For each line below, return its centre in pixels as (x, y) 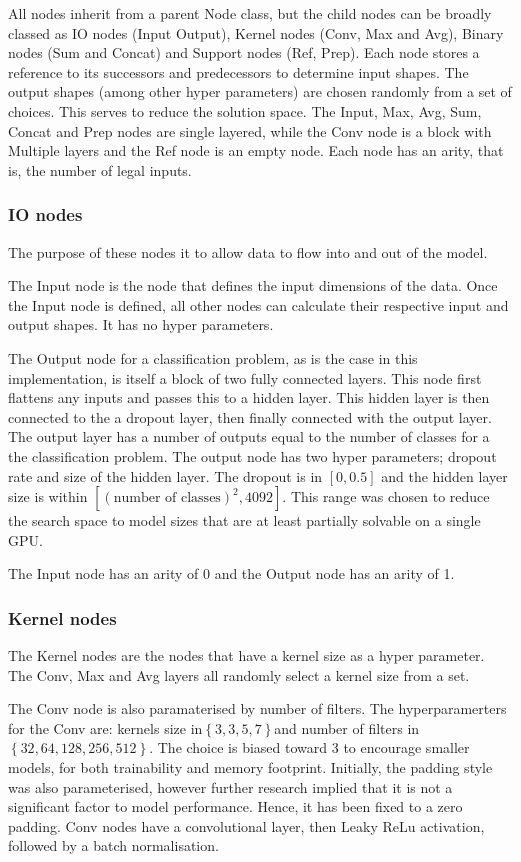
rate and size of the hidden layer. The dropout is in (165, 475)
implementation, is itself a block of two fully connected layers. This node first (245, 377)
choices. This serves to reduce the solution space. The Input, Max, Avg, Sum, (245, 110)
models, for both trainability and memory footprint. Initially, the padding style (250, 767)
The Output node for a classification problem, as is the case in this (213, 357)
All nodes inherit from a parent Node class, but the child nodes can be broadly (250, 13)
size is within (48, 496)
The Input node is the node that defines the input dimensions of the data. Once (253, 285)
